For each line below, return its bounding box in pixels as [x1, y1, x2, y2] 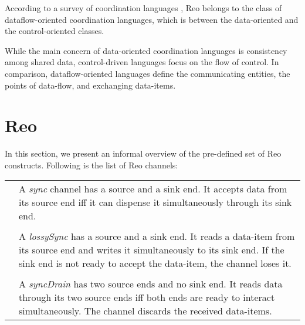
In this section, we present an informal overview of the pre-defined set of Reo [5, 147, 282, 160]
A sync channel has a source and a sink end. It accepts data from [19, 182, 287, 196]
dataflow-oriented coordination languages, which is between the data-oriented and [5, 13, 299, 25]
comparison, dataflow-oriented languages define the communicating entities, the [5, 67, 290, 79]
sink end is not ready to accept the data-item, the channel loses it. [19, 256, 292, 270]
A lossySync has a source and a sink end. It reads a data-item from [19, 229, 295, 243]
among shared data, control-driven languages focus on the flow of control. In [5, 56, 279, 68]
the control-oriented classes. [5, 25, 104, 37]
